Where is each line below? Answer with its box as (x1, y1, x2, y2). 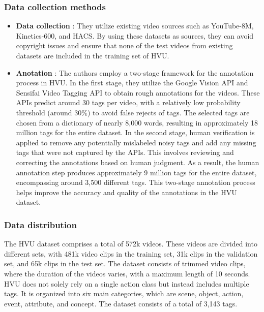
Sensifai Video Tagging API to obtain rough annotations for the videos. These (16, 87, 260, 98)
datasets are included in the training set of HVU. (16, 50, 169, 60)
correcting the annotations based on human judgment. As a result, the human (16, 157, 259, 167)
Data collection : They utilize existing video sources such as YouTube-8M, (16, 20, 254, 31)
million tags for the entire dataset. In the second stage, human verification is (16, 127, 255, 138)
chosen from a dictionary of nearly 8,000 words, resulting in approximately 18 (16, 117, 258, 128)
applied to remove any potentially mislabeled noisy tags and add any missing (16, 137, 256, 147)
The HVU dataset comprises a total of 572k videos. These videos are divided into (4, 238, 257, 249)
